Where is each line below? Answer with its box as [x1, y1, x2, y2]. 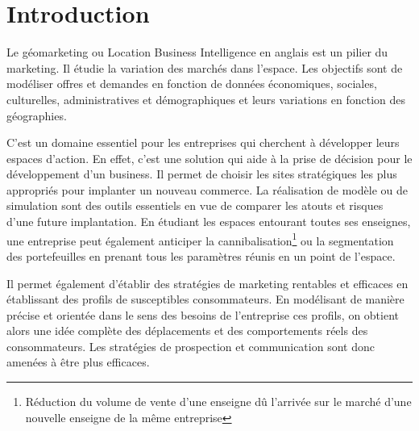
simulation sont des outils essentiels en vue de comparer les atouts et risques [6, 197, 384, 214]
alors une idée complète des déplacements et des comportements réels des [6, 322, 368, 339]
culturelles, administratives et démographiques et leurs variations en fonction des [6, 90, 406, 107]
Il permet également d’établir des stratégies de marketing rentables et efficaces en [6, 274, 409, 291]
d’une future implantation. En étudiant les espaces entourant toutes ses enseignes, [6, 213, 411, 230]
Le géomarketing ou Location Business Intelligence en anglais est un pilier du [6, 44, 388, 61]
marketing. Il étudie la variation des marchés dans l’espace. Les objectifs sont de [6, 59, 403, 76]
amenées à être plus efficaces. [6, 354, 150, 370]
